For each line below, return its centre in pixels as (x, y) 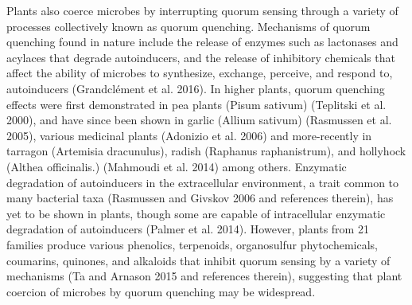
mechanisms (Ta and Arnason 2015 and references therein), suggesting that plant (204, 276)
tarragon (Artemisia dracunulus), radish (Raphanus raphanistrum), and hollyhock (206, 151)
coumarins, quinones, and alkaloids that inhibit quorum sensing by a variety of (198, 260)
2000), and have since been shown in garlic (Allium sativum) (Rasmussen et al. (199, 120)
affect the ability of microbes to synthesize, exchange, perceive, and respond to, (200, 73)
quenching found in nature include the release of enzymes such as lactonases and (202, 42)
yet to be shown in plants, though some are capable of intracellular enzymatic (196, 213)
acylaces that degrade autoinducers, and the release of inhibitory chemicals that (201, 57)
